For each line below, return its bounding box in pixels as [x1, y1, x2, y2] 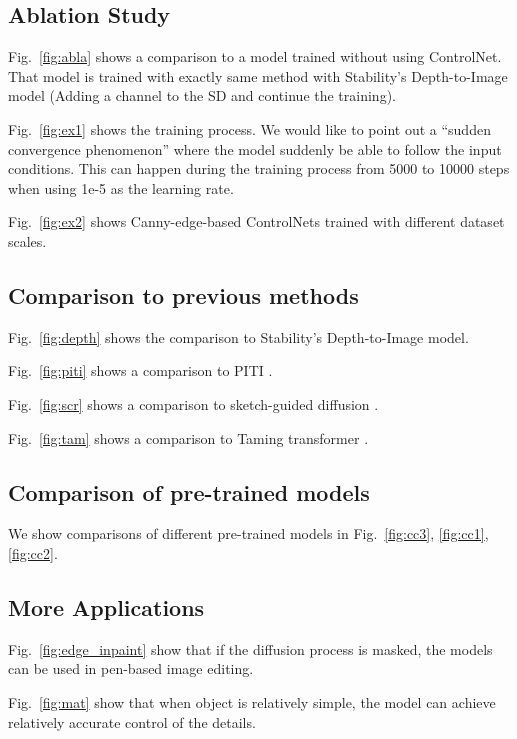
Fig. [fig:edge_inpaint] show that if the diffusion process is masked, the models [8, 638, 493, 659]
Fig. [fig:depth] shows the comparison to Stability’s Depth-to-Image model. [8, 326, 469, 347]
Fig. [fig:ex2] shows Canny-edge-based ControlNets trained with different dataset [8, 211, 505, 232]
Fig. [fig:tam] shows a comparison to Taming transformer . [8, 427, 369, 448]
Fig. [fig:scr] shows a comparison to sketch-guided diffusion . [8, 393, 379, 414]
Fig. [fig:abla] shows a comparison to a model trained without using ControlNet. [8, 46, 502, 67]
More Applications [8, 591, 205, 622]
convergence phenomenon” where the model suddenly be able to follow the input [8, 138, 502, 159]
